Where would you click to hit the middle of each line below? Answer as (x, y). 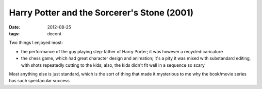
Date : (15, 27)
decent (54, 33)
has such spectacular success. (40, 81)
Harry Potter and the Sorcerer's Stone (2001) (101, 13)
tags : (14, 33)
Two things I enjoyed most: (36, 43)
